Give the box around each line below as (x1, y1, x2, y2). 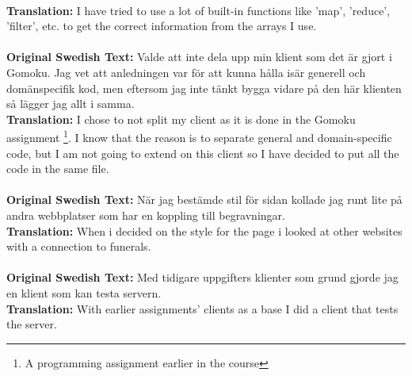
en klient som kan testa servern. (6, 284, 162, 301)
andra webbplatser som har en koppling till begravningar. (6, 206, 285, 223)
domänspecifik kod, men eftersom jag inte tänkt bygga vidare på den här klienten (6, 79, 402, 96)
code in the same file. (6, 160, 109, 177)
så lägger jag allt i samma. (6, 95, 135, 112)
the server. (6, 316, 57, 332)
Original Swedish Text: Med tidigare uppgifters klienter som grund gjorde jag (6, 269, 399, 286)
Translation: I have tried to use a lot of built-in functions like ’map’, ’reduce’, (6, 2, 391, 18)
